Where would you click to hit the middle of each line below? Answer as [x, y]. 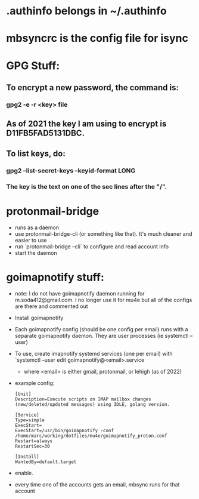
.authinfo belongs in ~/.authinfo [86, 11]
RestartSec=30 [32, 446]
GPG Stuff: [33, 65]
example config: [35, 383]
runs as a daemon [37, 227]
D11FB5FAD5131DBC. [46, 133]
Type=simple [29, 420]
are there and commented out [51, 306]
